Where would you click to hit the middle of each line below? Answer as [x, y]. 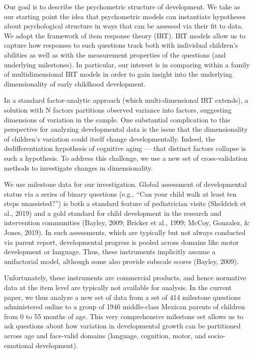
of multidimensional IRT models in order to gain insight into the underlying [118, 74]
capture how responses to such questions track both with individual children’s [121, 45]
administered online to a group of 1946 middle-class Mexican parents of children [125, 307]
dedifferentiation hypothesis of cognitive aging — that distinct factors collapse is [125, 148]
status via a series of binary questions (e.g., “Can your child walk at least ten [120, 193]
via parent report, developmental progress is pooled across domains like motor [122, 242]
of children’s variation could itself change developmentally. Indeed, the [110, 138]
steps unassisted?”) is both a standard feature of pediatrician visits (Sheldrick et [125, 203]
